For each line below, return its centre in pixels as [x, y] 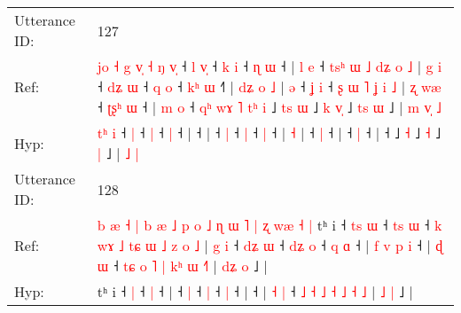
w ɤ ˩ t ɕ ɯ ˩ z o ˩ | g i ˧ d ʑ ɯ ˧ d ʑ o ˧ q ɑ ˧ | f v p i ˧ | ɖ [270, 245]
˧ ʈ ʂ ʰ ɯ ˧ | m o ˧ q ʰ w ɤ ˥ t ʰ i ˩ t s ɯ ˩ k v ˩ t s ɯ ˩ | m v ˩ [269, 107]
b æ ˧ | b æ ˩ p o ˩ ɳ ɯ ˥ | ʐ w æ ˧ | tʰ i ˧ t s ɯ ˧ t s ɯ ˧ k [270, 225]
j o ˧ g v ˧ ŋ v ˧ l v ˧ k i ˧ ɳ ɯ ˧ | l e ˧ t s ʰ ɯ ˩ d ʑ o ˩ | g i [270, 66]
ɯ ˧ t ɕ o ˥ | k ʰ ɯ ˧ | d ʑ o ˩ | [182, 266]
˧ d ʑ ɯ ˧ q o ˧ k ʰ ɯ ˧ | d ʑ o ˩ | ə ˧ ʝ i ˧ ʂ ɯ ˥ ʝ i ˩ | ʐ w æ [269, 86]
